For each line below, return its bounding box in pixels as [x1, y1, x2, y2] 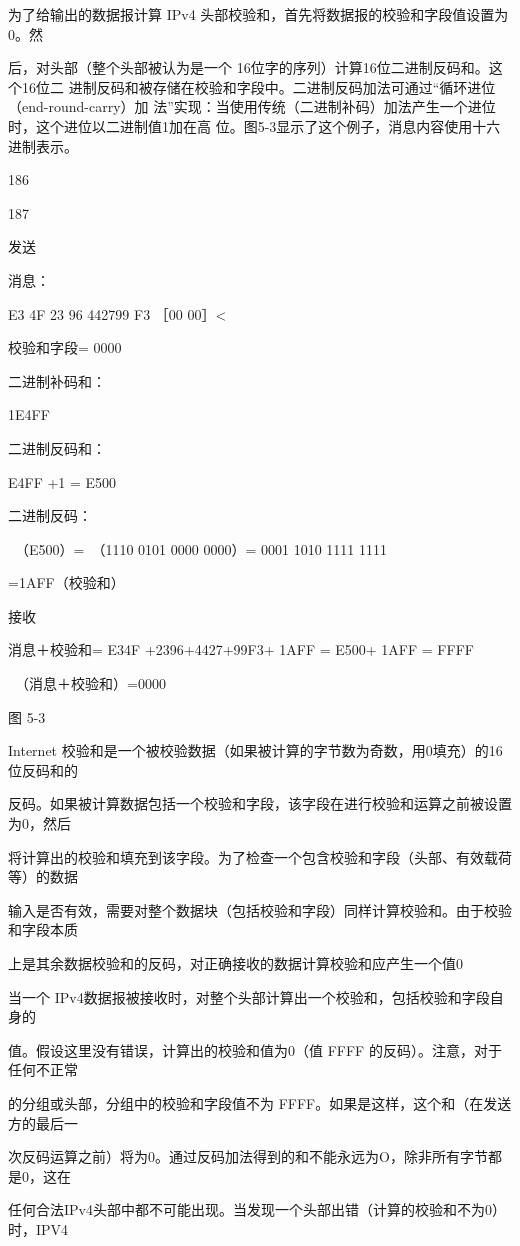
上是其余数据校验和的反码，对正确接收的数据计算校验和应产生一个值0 [8, 953, 463, 973]
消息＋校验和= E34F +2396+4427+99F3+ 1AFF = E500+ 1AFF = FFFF [8, 639, 474, 660]
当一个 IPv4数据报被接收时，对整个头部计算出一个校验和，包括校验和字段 [8, 986, 490, 1007]
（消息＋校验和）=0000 [14, 673, 166, 694]
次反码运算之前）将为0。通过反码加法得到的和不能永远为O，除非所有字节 [8, 1146, 488, 1167]
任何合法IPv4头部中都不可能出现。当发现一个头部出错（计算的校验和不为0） [8, 1199, 506, 1220]
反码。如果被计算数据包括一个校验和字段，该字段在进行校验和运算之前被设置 [8, 793, 512, 814]
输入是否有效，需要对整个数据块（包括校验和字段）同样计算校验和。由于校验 [8, 899, 512, 920]
